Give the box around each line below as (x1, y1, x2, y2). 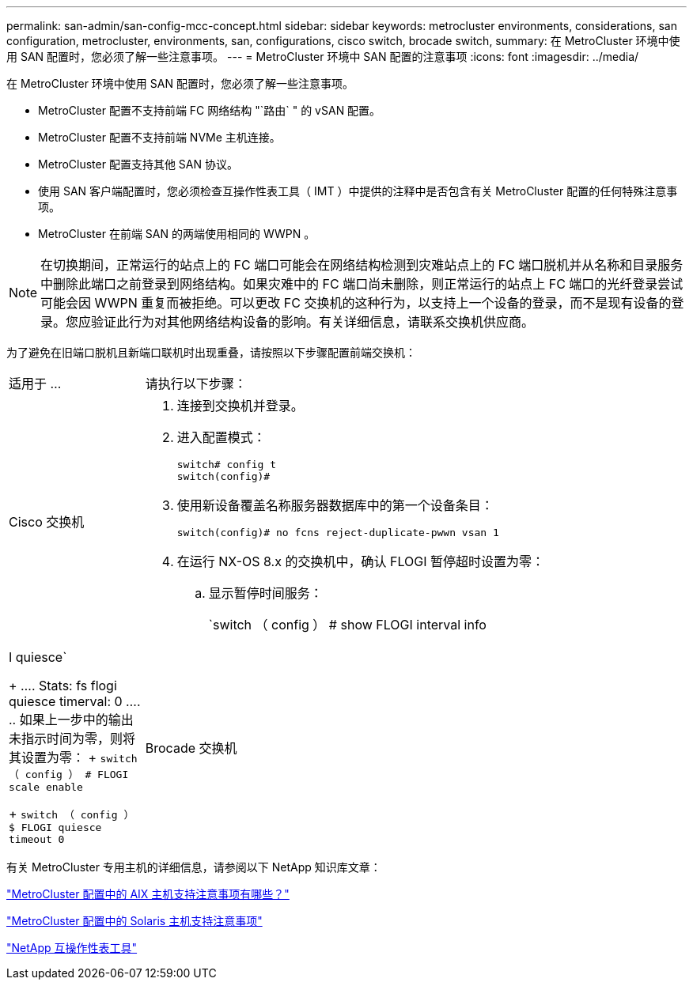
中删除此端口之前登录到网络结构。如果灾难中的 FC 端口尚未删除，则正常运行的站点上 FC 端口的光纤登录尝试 (40, 276, 684, 292)
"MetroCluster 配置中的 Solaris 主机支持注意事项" (6, 914, 263, 927)
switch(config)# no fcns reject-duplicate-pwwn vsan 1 (176, 527, 499, 538)
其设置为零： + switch (9, 750, 138, 765)
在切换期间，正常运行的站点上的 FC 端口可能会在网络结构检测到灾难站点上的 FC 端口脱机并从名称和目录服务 (40, 257, 684, 273)
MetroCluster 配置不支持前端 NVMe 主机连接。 (38, 130, 281, 144)
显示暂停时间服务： (208, 585, 323, 601)
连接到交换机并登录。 (176, 398, 304, 414)
